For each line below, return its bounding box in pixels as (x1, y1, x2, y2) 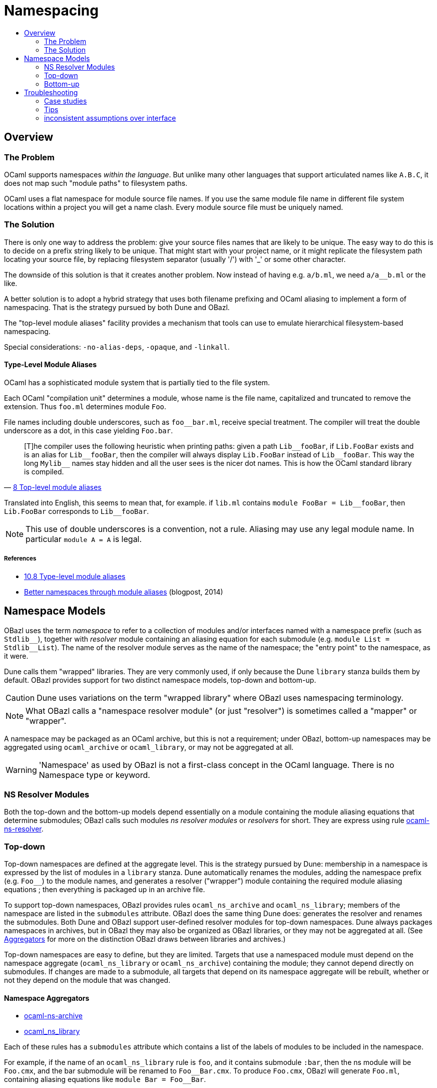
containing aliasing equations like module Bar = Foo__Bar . (4, 1075, 206, 1084)
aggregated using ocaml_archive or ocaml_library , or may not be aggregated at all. (4, 742, 294, 751)
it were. (4, 651, 29, 660)
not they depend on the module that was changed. (4, 976, 171, 985)
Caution (6, 692, 35, 703)
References (4, 555, 37, 563)
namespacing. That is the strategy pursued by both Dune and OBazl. (4, 303, 230, 312)
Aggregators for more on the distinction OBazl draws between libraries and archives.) (4, 935, 286, 944)
